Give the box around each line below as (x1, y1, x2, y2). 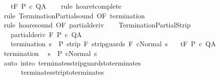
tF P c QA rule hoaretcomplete (10, 1, 121, 11)
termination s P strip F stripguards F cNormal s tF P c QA (10, 39, 216, 49)
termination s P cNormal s (3, 48, 97, 58)
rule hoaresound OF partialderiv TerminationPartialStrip (3, 20, 191, 30)
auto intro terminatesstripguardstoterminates (3, 57, 141, 67)
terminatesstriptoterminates (20, 67, 104, 77)
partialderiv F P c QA (10, 29, 82, 39)
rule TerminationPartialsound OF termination (3, 10, 145, 20)
